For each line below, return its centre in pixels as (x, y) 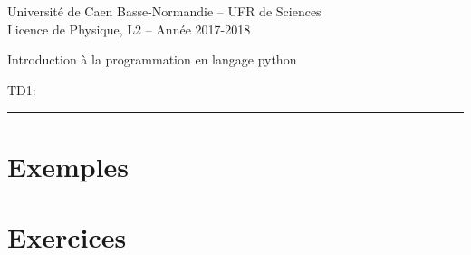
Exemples (68, 166)
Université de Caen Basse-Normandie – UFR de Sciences (164, 11)
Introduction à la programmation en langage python (152, 59)
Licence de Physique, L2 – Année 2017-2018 (129, 29)
